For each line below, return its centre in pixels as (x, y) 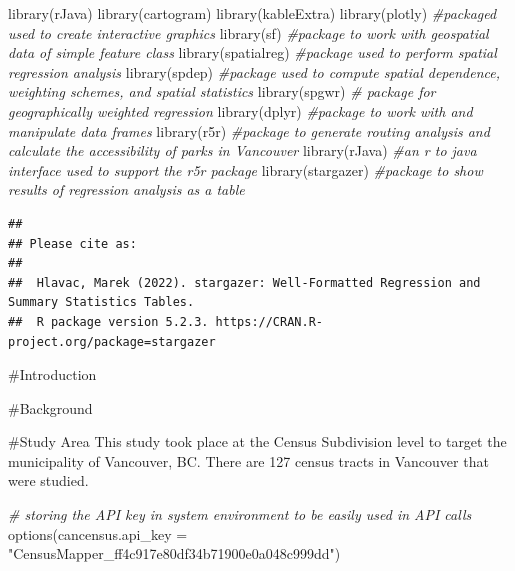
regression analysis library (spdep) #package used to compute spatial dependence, (254, 71)
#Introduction (52, 374)
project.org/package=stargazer (112, 341)
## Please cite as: (72, 243)
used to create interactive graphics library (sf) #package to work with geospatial (248, 32)
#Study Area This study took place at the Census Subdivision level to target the (257, 441)
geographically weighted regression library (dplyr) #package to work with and (240, 110)
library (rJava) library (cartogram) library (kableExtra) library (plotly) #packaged (252, 13)
